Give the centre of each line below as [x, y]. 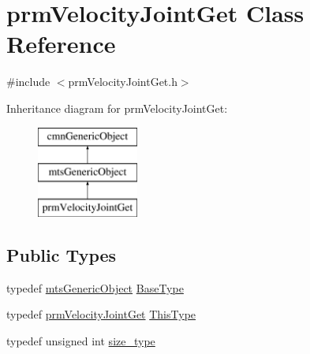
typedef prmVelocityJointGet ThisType [101, 314]
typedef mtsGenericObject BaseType [95, 287]
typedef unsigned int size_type [81, 340]
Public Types [62, 254]
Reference [61, 44]
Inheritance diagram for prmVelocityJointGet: [117, 108]
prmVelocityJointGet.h [123, 82]
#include [28, 82]
